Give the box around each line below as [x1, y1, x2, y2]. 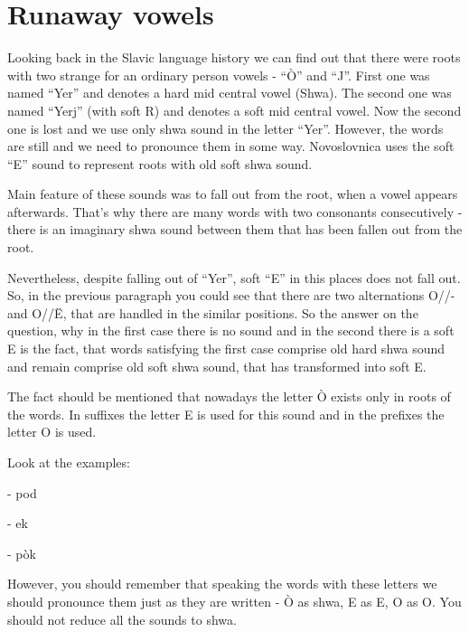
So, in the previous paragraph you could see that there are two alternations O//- [7, 286, 455, 305]
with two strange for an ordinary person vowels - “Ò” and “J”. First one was [7, 65, 430, 84]
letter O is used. [7, 422, 97, 441]
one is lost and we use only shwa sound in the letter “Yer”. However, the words [7, 118, 444, 137]
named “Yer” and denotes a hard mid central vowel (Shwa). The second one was [7, 83, 452, 102]
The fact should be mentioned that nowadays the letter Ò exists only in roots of [7, 387, 451, 406]
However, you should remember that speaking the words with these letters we [7, 574, 437, 593]
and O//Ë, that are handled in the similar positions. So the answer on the [7, 303, 418, 322]
